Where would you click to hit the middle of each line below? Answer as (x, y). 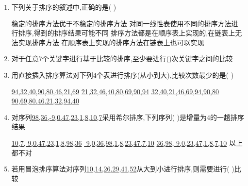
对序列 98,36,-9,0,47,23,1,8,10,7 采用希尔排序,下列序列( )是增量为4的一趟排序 (128, 117)
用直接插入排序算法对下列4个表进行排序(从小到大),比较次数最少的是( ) (123, 75)
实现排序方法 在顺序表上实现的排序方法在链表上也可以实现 (111, 42)
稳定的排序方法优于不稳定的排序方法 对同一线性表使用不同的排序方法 (121, 23)
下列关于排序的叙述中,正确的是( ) (64, 7)
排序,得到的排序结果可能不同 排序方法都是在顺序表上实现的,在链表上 (127, 33)
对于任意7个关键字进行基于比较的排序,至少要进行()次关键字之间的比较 (122, 59)
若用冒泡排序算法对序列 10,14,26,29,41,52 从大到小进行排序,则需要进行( (120, 169)
